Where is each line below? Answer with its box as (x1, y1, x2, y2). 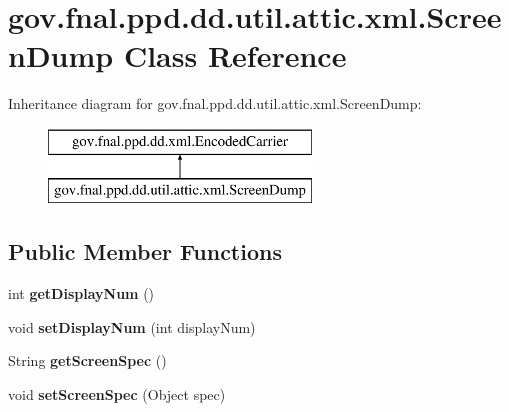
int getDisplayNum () (8, 283, 155, 304)
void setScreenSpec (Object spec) (8, 384, 226, 405)
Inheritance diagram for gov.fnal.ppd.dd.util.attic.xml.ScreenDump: (8, 93, 422, 114)
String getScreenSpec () (8, 350, 167, 371)
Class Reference (123, 35, 347, 76)
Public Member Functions (8, 236, 282, 267)
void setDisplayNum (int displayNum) (8, 316, 256, 337)
